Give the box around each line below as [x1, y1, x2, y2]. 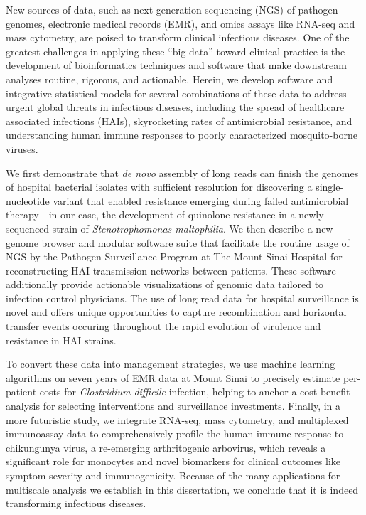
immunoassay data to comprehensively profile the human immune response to [6, 426, 344, 441]
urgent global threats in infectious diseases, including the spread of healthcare [6, 100, 345, 115]
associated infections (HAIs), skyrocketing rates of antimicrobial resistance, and [6, 113, 352, 128]
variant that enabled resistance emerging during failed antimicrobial [53, 193, 349, 208]
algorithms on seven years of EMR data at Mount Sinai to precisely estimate [6, 370, 340, 385]
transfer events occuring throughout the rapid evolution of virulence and [6, 319, 321, 334]
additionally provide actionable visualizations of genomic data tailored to [6, 277, 324, 292]
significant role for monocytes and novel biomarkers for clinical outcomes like [6, 454, 341, 469]
